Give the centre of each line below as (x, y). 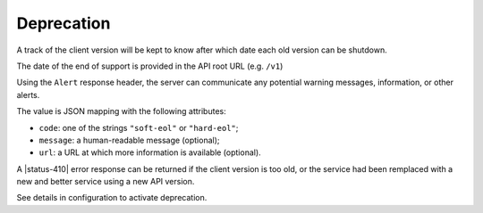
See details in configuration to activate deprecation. (112, 198)
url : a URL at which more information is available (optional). (150, 152)
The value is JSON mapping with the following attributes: (122, 111)
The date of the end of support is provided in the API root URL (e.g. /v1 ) (150, 66)
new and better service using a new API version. (106, 182)
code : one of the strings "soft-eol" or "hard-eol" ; (139, 127)
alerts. (28, 94)
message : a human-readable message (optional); (129, 140)
